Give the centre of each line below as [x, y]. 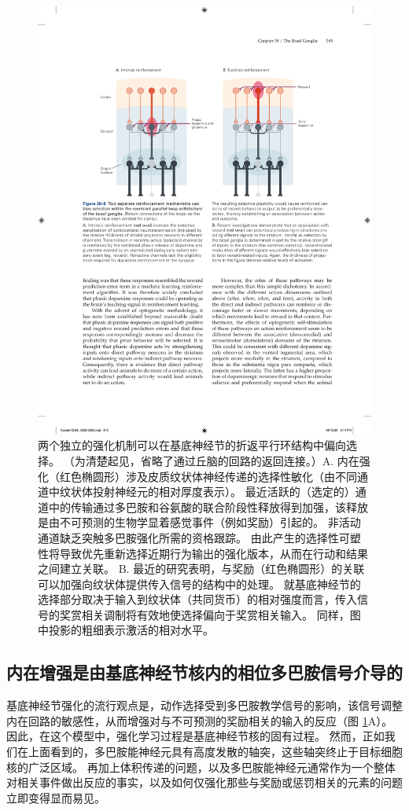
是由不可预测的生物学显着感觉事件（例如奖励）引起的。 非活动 [199, 522]
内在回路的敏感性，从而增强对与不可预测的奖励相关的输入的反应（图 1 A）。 [200, 720]
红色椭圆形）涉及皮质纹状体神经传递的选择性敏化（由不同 [208, 476]
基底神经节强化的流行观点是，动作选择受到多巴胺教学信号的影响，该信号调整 [204, 705]
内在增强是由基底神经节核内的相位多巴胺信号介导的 [204, 672]
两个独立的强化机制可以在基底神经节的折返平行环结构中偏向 [192, 445]
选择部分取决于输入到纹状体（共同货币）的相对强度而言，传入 [197, 599]
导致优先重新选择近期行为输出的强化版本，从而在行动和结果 [214, 553]
